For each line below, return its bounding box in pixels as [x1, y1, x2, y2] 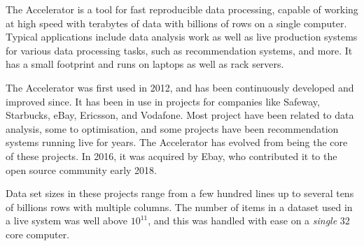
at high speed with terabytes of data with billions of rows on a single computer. [6, 15, 347, 30]
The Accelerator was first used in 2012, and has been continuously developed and [6, 80, 354, 94]
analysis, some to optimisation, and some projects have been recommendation [6, 121, 339, 136]
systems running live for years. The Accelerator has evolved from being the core [6, 135, 348, 150]
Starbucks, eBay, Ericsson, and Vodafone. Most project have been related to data [6, 108, 354, 122]
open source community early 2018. [6, 162, 157, 177]
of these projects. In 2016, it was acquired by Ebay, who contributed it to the [6, 148, 337, 163]
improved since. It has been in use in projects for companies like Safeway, [6, 94, 320, 108]
